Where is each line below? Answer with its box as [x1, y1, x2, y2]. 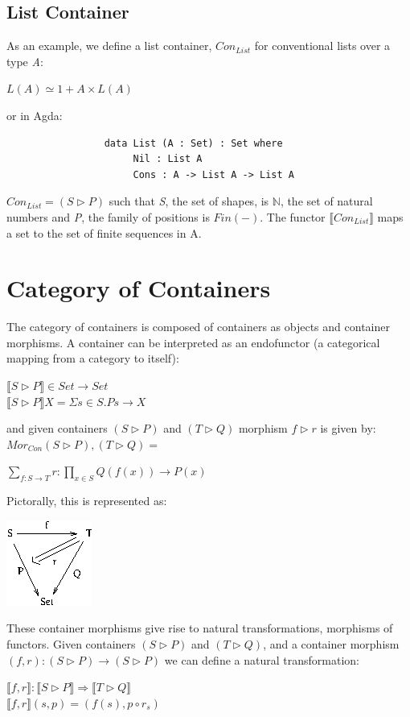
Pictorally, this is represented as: [6, 492, 167, 509]
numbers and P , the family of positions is [6, 208, 210, 225]
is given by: [320, 420, 376, 437]
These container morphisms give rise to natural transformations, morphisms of [6, 620, 393, 636]
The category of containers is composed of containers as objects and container [6, 318, 390, 335]
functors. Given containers [6, 636, 136, 652]
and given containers [6, 420, 108, 437]
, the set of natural [280, 193, 373, 209]
